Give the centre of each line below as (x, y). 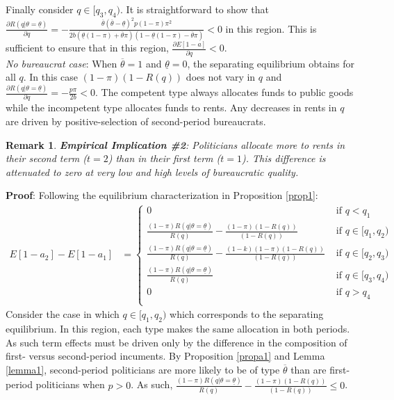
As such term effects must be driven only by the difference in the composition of (177, 342)
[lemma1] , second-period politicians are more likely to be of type (143, 369)
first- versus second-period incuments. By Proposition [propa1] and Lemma (165, 356)
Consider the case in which (63, 314)
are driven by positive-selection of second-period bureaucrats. (136, 121)
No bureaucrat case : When (61, 63)
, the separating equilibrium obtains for (271, 63)
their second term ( (47, 158)
